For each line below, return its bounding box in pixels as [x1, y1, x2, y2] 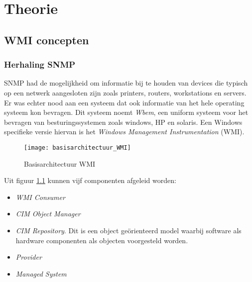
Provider [15, 252, 42, 262]
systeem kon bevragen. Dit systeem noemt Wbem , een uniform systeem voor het [4, 107, 249, 117]
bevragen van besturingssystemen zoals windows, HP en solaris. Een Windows [4, 116, 243, 127]
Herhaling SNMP [4, 58, 76, 71]
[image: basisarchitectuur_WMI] [24, 144, 131, 151]
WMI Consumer [15, 191, 65, 202]
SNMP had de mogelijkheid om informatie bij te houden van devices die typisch [4, 78, 248, 88]
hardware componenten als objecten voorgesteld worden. [15, 235, 188, 245]
